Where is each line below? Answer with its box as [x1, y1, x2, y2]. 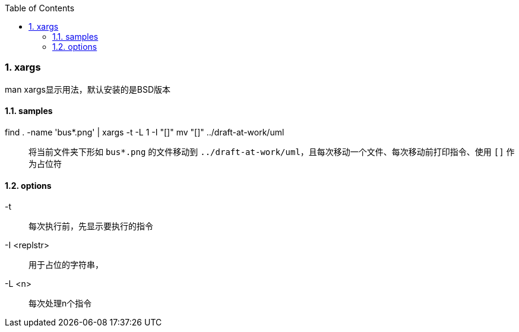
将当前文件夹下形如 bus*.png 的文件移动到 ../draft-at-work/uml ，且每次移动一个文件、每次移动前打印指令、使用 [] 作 [29, 146, 515, 157]
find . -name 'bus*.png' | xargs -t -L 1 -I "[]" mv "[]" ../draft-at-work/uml [5, 127, 284, 137]
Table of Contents [5, 3, 75, 13]
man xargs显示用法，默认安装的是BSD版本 [5, 84, 171, 94]
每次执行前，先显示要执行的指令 [29, 221, 153, 232]
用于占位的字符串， [29, 260, 103, 270]
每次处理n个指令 [29, 298, 92, 309]
